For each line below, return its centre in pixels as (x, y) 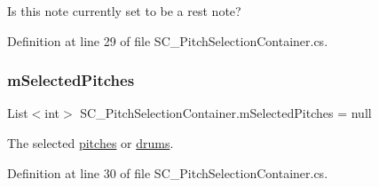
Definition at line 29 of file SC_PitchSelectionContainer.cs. (168, 40)
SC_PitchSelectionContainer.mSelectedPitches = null (226, 113)
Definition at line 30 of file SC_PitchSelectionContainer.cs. (168, 172)
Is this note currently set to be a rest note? (124, 11)
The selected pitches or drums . (91, 143)
